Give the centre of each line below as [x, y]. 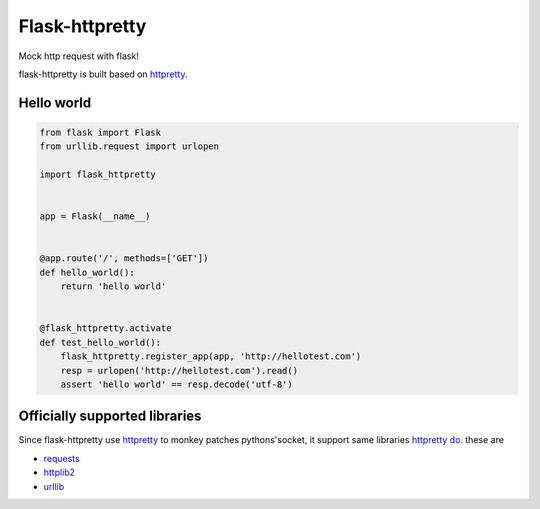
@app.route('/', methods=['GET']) [124, 258]
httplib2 [59, 472]
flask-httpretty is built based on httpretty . [103, 74]
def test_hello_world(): [100, 342]
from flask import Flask [100, 132]
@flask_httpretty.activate [105, 328]
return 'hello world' [113, 286]
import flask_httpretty [98, 174]
